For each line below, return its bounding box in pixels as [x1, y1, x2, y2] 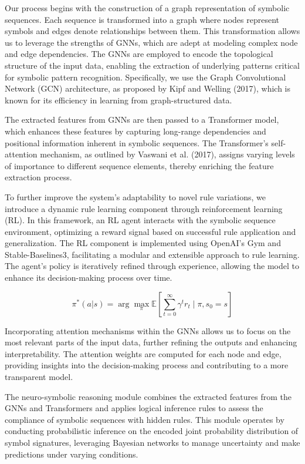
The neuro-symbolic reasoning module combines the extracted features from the [5, 390, 292, 402]
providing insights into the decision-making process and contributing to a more [5, 359, 289, 371]
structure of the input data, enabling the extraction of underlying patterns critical [5, 59, 300, 71]
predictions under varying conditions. [5, 448, 138, 460]
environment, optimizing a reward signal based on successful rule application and [5, 225, 296, 237]
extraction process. [5, 171, 72, 183]
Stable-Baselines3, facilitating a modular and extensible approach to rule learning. [5, 248, 300, 260]
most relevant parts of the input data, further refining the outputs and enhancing [5, 336, 297, 348]
